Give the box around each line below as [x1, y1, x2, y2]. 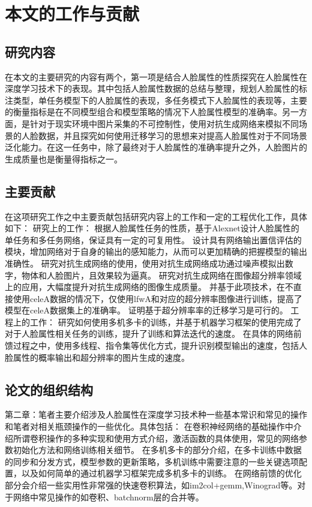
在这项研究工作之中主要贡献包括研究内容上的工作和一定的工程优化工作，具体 [5, 210, 307, 222]
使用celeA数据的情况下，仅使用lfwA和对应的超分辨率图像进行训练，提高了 [13, 292, 302, 304]
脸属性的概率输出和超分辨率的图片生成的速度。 [5, 351, 190, 363]
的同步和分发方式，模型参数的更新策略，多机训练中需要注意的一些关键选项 [5, 455, 299, 467]
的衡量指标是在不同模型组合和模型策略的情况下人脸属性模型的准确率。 [5, 105, 282, 118]
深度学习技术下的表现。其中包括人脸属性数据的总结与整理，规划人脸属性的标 [5, 82, 307, 95]
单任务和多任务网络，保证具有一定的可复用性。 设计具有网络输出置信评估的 [5, 233, 302, 246]
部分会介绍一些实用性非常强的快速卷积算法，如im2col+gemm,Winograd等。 [5, 479, 298, 491]
